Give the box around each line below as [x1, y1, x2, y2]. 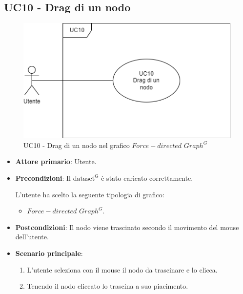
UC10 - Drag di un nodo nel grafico [23, 140, 130, 150]
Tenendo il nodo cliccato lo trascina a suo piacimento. [27, 281, 188, 291]
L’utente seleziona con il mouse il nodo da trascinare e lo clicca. [27, 264, 218, 274]
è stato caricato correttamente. [101, 172, 193, 183]
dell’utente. [15, 231, 49, 242]
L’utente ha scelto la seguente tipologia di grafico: [15, 189, 164, 199]
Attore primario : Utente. [15, 156, 97, 167]
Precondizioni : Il [15, 172, 71, 183]
